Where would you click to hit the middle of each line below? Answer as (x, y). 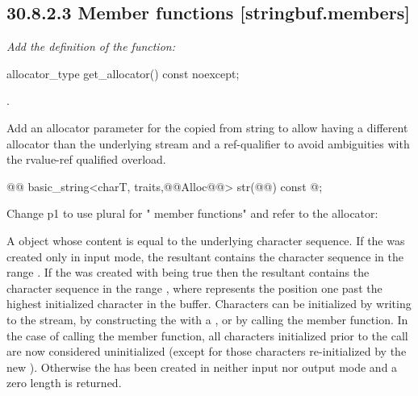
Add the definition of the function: (91, 46)
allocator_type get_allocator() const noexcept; (123, 73)
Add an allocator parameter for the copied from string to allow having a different (207, 127)
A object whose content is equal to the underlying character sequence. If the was (206, 240)
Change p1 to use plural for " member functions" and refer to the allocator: (192, 213)
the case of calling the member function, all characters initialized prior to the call (207, 335)
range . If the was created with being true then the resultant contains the (188, 272)
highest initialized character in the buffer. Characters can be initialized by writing (209, 304)
